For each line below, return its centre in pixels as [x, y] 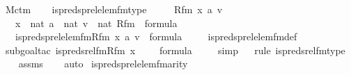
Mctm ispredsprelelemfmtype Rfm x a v [114, 9]
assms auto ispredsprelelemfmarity [103, 64]
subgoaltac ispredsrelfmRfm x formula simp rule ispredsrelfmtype [175, 50]
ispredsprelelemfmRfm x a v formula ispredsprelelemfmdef [156, 36]
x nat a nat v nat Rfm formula [96, 23]
